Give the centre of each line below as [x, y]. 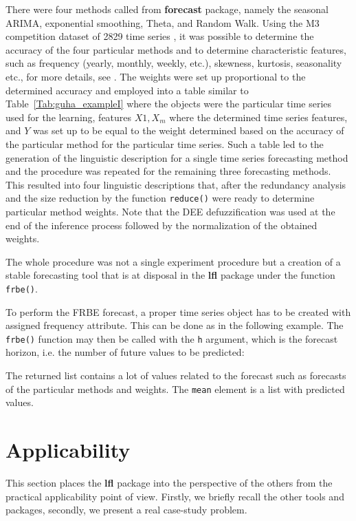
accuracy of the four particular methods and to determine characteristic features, [176, 49]
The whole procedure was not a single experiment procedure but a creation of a [173, 261]
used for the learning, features [69, 117]
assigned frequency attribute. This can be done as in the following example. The [175, 325]
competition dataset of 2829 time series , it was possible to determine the [160, 36]
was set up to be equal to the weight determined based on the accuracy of [189, 130]
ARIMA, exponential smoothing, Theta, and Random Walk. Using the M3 [163, 22]
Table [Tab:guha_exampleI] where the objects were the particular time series [169, 104]
